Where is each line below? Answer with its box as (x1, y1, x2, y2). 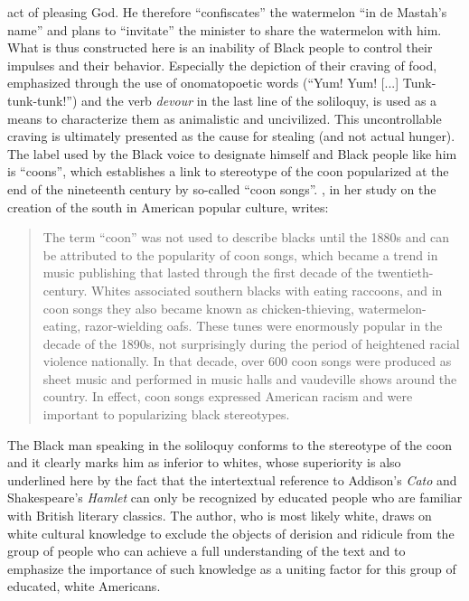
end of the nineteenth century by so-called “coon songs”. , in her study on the (7, 179, 436, 198)
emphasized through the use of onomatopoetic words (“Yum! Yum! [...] (7, 73, 399, 92)
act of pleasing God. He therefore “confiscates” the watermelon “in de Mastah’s (7, 3, 447, 21)
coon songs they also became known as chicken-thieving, (42, 298, 354, 317)
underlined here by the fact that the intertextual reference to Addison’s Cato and (7, 470, 457, 489)
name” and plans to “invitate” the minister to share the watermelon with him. (7, 20, 442, 39)
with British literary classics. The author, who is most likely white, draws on (7, 506, 432, 525)
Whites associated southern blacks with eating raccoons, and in (91, 280, 443, 299)
